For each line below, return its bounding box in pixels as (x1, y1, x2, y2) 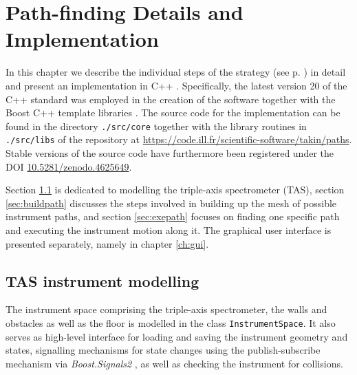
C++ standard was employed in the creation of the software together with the (6, 92, 336, 106)
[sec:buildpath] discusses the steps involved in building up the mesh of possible (6, 195, 337, 210)
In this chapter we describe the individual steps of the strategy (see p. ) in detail (6, 65, 346, 79)
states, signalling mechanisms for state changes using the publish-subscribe (6, 343, 321, 357)
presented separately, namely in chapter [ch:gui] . (6, 236, 209, 250)
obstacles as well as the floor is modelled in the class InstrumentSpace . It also (6, 315, 336, 330)
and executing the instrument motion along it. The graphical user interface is (6, 222, 332, 237)
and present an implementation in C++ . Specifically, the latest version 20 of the (6, 78, 347, 92)
